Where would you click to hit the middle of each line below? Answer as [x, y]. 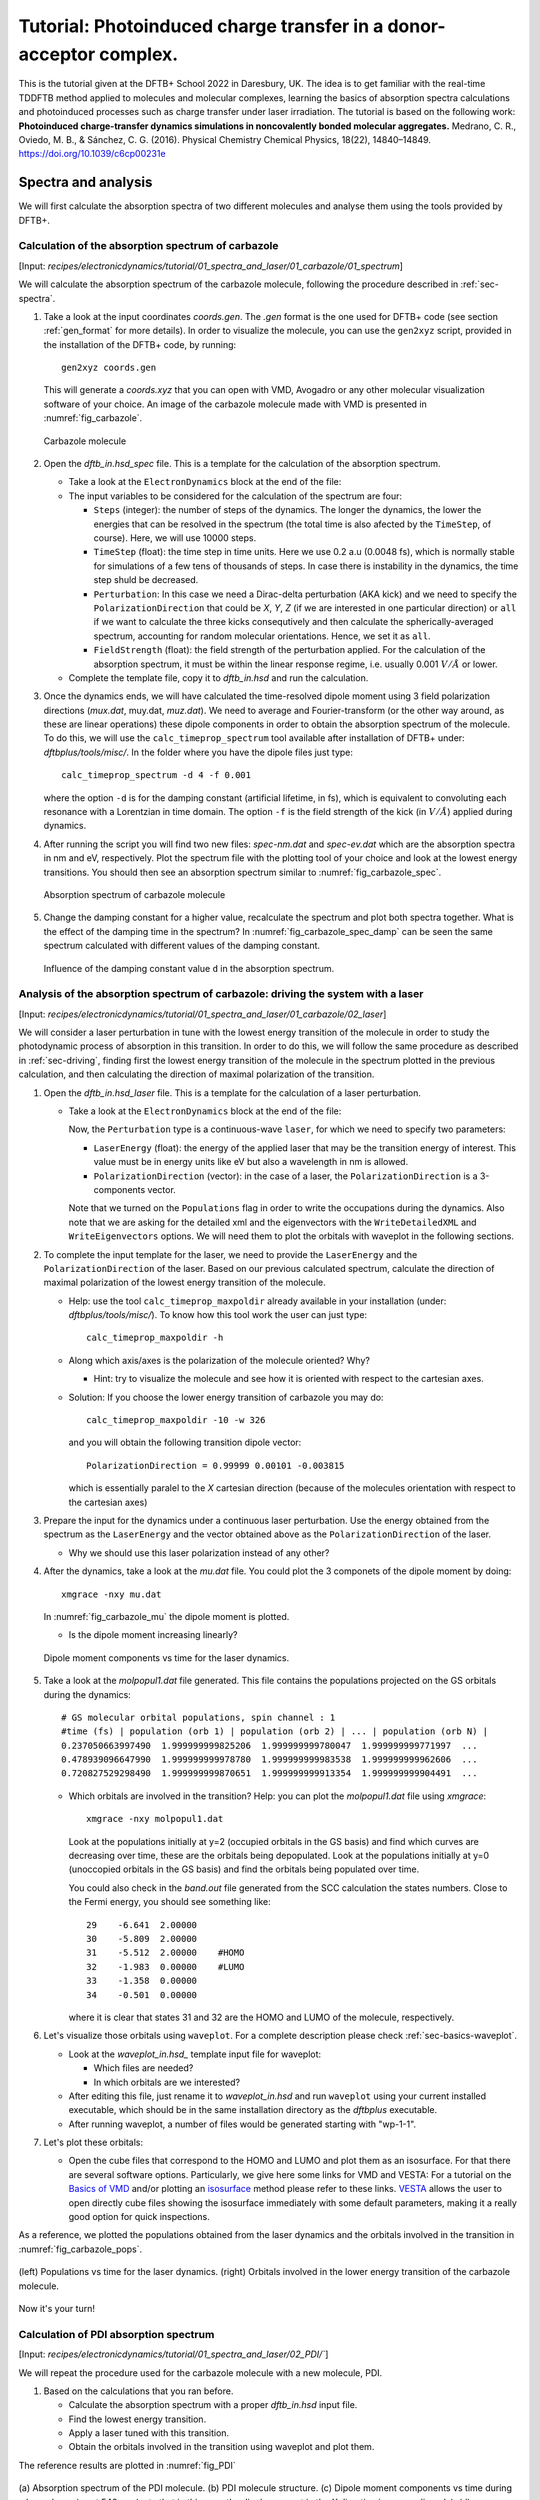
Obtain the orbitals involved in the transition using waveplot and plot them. [221, 2447]
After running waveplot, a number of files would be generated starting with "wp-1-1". [242, 2124]
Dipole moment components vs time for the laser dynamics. [166, 1657]
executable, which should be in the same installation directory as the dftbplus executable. [253, 2110]
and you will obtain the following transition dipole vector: [185, 1442]
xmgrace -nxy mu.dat [111, 1594]
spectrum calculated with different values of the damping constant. [181, 946]
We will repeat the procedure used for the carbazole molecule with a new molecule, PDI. [200, 2372]
